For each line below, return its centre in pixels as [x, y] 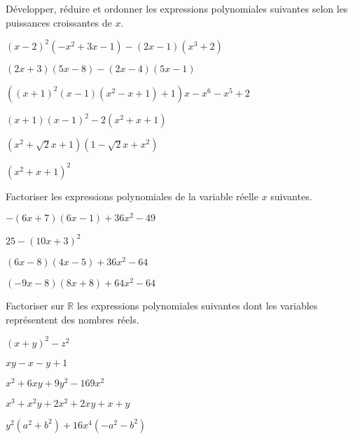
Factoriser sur [35, 306]
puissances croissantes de [59, 22]
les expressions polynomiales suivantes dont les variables [197, 306]
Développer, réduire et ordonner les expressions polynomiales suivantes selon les [177, 8]
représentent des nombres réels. [72, 319]
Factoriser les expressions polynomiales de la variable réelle [132, 196]
